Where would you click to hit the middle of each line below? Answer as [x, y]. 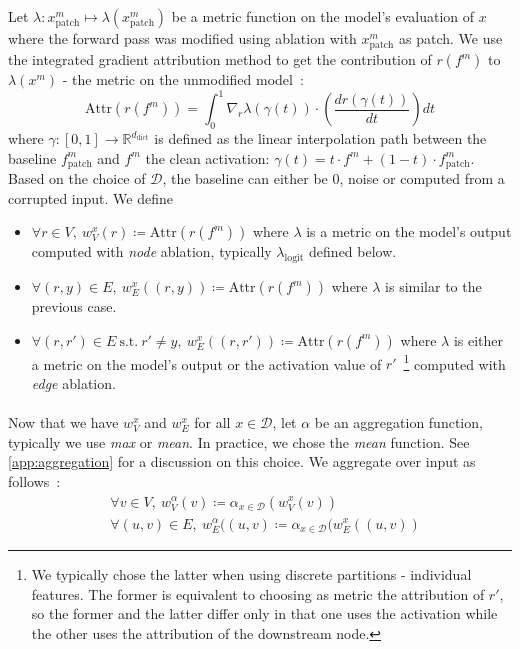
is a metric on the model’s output [409, 231]
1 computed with [454, 362]
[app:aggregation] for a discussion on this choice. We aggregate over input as [242, 461]
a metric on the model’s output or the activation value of [206, 363]
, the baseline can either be [245, 178]
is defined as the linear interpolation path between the [320, 138]
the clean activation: [207, 157]
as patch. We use [450, 38]
